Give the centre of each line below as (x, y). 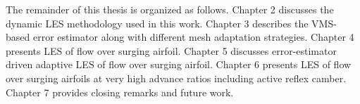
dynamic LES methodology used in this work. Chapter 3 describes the (157, 23)
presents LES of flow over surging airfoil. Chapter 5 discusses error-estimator (171, 50)
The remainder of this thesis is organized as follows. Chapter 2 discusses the (170, 9)
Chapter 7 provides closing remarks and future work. (120, 92)
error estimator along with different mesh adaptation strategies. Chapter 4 (193, 37)
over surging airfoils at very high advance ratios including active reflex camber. (176, 78)
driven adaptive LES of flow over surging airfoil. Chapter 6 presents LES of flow (179, 64)
